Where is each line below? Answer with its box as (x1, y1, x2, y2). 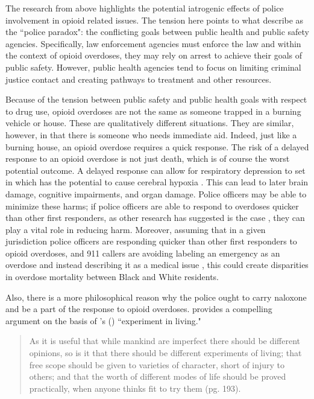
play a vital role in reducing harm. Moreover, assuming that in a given (5, 223, 266, 235)
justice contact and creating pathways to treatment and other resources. (5, 72, 272, 85)
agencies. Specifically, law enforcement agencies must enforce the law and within (5, 37, 301, 49)
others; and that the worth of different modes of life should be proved (29, 370, 286, 383)
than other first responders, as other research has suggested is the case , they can (5, 211, 305, 224)
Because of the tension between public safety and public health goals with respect (5, 93, 307, 106)
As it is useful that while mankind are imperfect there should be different (29, 334, 301, 347)
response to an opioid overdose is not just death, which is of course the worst (5, 152, 290, 165)
